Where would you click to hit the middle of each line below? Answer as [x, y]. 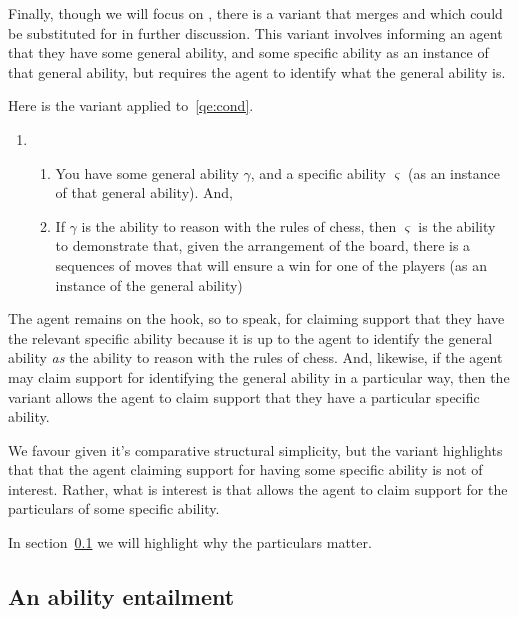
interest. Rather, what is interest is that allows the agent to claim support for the [258, 488]
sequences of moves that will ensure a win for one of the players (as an [271, 264]
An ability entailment [121, 596]
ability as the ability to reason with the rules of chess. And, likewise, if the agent [255, 357]
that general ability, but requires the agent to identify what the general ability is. [257, 71]
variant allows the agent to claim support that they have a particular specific [244, 396]
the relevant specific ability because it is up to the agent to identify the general [250, 337]
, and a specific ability [318, 172]
